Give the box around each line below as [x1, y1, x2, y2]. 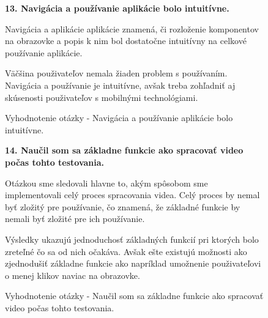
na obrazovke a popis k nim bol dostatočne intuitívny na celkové [5, 34, 247, 47]
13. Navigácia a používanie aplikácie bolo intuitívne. [5, 2, 229, 14]
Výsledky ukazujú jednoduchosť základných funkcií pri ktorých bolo [5, 232, 259, 245]
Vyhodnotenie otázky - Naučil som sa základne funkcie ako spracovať [5, 289, 264, 302]
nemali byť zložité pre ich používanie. [5, 212, 145, 225]
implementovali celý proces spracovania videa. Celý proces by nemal [5, 188, 260, 201]
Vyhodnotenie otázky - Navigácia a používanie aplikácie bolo [5, 111, 233, 124]
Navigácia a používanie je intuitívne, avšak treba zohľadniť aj [5, 78, 236, 91]
